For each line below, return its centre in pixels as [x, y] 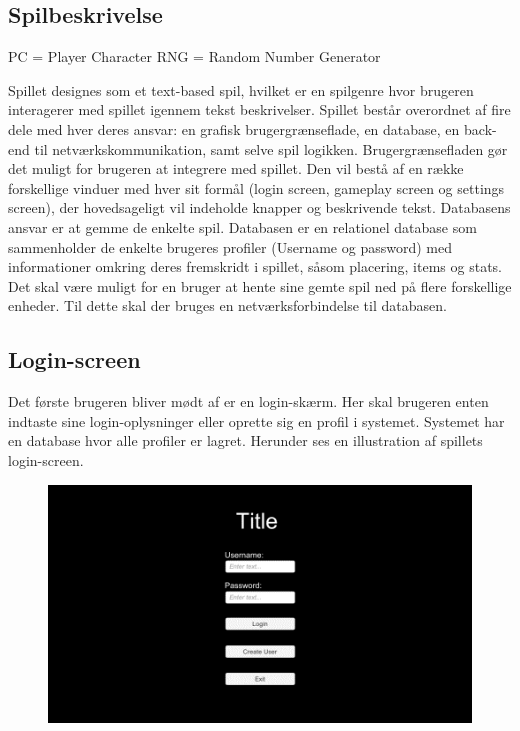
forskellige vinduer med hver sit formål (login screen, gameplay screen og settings [256, 187]
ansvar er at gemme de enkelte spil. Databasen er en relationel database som [242, 226]
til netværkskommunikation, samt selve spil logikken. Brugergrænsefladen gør [271, 148]
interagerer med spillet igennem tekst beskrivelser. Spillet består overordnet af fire [259, 109]
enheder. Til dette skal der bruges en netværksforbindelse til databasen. [227, 305]
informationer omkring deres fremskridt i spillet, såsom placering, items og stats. [255, 266]
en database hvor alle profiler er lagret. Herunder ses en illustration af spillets [245, 440]
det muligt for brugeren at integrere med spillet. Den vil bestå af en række [236, 168]
